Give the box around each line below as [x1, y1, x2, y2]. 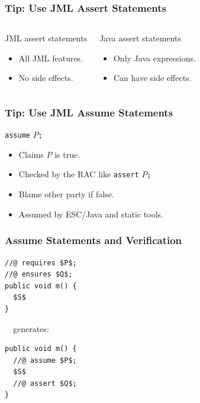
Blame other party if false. [18, 188, 114, 200]
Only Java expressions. [113, 51, 196, 64]
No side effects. [18, 71, 73, 84]
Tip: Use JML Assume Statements [5, 105, 173, 119]
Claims [18, 148, 44, 160]
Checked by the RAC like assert [18, 168, 139, 180]
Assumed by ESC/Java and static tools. [18, 207, 163, 220]
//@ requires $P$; [5, 258, 77, 267]
